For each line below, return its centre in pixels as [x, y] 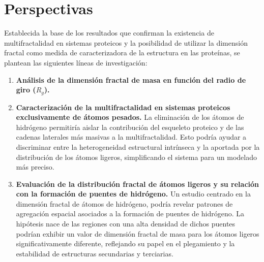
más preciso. [35, 167]
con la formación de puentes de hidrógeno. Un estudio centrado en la [133, 194]
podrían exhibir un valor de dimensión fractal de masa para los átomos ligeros [138, 233]
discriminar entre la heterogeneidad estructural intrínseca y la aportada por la [138, 146]
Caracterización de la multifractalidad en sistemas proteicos [123, 107]
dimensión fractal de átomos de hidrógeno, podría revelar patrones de [124, 203]
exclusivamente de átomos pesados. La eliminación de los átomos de [130, 117]
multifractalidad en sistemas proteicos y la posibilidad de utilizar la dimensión [126, 42]
